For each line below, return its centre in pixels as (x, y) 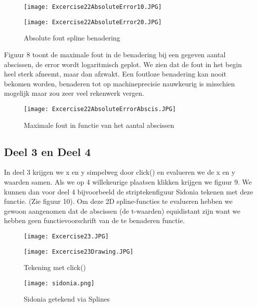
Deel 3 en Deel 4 (47, 151)
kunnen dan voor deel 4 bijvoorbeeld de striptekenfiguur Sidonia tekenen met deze (128, 191)
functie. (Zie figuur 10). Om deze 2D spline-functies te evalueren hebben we (118, 201)
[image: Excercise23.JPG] (66, 236)
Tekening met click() (55, 267)
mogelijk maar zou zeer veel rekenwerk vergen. (74, 93)
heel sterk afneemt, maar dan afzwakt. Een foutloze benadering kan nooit (115, 74)
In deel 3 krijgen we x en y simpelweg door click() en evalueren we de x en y (120, 172)
